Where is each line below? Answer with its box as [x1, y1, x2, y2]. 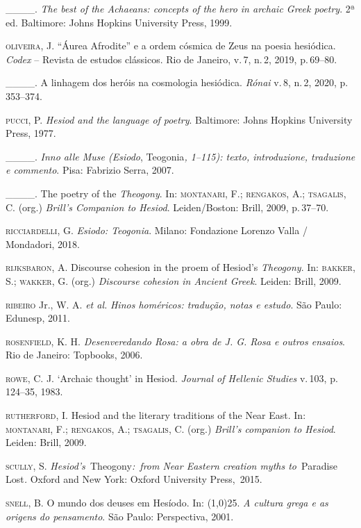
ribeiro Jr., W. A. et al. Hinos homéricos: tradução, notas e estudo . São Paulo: [6, 297, 342, 311]
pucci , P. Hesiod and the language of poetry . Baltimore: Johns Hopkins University [6, 112, 353, 126]
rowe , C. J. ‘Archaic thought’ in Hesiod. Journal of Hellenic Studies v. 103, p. [6, 370, 338, 385]
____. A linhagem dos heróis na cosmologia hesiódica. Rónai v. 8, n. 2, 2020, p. [6, 75, 349, 90]
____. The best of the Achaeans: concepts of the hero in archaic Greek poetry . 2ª [6, 1, 355, 15]
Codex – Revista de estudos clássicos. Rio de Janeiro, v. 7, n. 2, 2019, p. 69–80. [6, 51, 337, 66]
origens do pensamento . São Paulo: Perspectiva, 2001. [6, 509, 234, 523]
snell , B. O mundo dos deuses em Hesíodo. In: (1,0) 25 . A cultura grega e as [6, 495, 328, 510]
